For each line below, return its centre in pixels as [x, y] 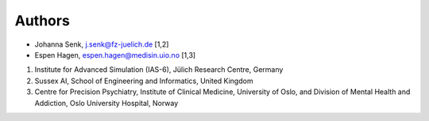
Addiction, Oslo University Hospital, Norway [106, 103]
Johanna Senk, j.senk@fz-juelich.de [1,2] [102, 44]
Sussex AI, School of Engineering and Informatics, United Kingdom [144, 81]
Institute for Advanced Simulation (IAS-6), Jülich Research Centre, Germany [159, 70]
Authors [43, 21]
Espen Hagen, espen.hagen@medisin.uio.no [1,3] [115, 55]
